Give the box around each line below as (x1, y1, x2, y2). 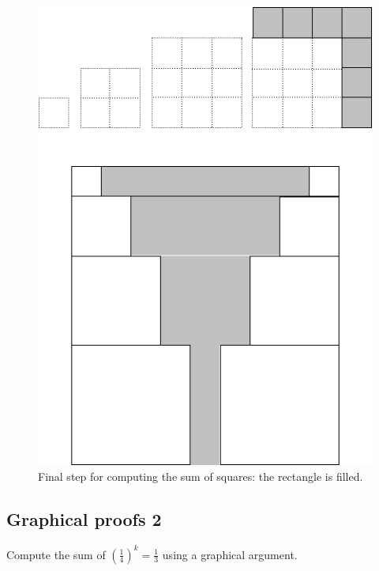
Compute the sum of (6, 546, 106, 562)
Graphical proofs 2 (6, 507, 162, 531)
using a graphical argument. (162, 546, 298, 562)
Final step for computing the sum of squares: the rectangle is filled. (38, 468, 363, 485)
